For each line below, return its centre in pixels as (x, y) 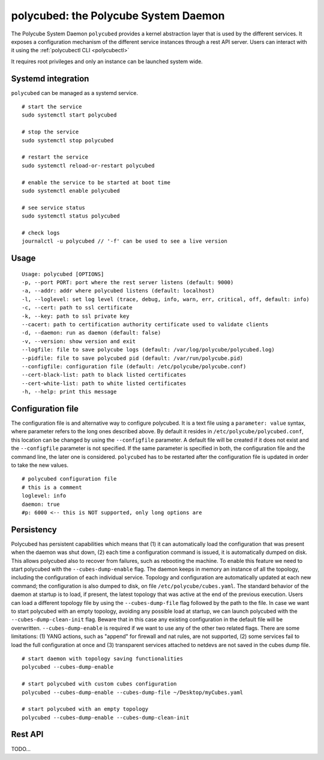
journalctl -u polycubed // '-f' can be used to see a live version (124, 241)
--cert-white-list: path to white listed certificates (104, 383)
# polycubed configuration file (69, 479)
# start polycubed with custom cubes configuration (99, 684)
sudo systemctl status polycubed (71, 216)
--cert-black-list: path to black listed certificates (104, 375)
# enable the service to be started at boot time (96, 182)
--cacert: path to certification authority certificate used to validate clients (145, 325)
